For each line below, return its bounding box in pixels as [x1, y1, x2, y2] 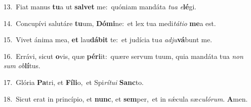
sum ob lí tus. [3, 60, 41, 71]
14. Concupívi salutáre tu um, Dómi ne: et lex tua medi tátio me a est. [3, 18, 216, 28]
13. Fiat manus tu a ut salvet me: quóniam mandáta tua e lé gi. [3, 1, 197, 11]
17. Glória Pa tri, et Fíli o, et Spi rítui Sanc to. [3, 77, 144, 87]
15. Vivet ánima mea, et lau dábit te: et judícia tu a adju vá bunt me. [3, 34, 212, 45]
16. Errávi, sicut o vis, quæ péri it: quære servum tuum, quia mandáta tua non [3, 51, 244, 61]
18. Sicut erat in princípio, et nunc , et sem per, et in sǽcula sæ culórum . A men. [3, 93, 248, 104]
